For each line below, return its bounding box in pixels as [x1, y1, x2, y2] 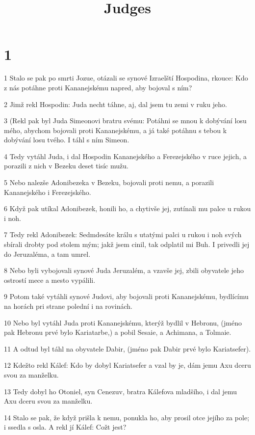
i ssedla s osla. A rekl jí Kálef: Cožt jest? [4, 422, 127, 432]
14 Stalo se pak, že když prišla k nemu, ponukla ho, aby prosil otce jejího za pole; [4, 412, 250, 422]
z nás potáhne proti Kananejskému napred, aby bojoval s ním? [4, 82, 192, 92]
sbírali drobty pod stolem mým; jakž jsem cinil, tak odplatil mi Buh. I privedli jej [4, 239, 250, 249]
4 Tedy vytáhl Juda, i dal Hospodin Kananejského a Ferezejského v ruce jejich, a [4, 151, 247, 161]
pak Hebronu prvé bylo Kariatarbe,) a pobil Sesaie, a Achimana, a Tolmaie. [4, 327, 231, 337]
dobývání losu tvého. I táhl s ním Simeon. [4, 135, 129, 145]
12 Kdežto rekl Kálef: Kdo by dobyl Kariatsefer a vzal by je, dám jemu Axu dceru [4, 360, 251, 370]
